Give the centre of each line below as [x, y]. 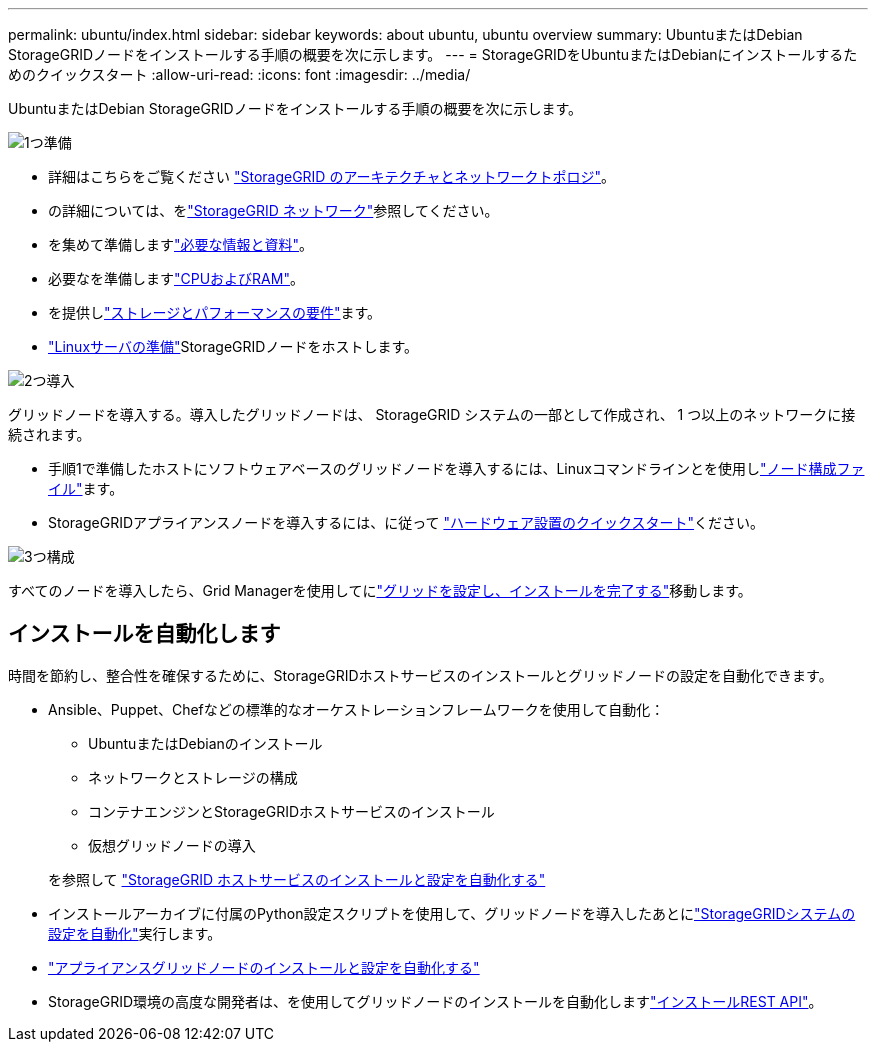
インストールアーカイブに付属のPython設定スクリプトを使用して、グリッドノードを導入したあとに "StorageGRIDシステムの [452, 913]
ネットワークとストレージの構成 [193, 777]
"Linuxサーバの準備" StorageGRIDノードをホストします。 [233, 346]
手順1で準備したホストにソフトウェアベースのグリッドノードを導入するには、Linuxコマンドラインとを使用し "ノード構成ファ [456, 468]
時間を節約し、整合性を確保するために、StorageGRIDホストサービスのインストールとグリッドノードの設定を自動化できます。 [420, 675]
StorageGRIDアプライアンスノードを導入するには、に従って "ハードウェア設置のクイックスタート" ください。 [406, 522]
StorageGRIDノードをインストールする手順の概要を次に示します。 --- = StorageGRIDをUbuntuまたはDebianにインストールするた [433, 54]
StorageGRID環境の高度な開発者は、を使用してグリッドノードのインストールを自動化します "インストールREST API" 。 [435, 1001]
